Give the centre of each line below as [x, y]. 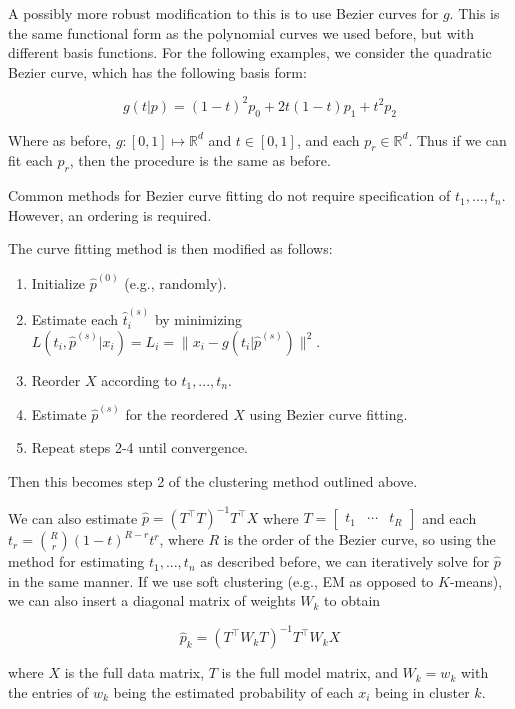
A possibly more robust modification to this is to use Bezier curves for [223, 13]
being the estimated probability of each [233, 691]
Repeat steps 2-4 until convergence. [139, 447]
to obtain [352, 600]
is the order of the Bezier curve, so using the [359, 539]
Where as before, [60, 139]
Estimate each [74, 318]
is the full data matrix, [134, 672]
